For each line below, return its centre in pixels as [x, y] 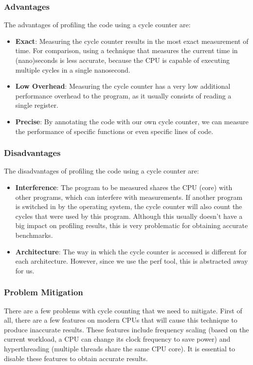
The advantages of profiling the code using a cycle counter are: [97, 25]
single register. [37, 105]
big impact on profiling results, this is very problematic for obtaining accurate [132, 225]
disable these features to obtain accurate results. [76, 358]
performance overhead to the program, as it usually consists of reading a [123, 95]
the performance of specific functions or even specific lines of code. [114, 131]
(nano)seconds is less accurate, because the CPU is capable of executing [122, 60]
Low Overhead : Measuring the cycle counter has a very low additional [123, 86]
